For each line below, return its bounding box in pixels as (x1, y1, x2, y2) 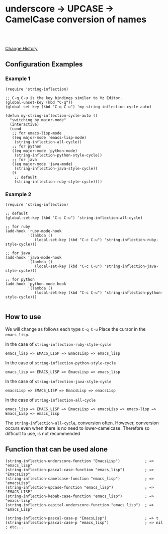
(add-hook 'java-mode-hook (5, 255, 62, 260)
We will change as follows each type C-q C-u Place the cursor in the (5, 326, 146, 332)
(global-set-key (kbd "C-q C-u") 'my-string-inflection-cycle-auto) (5, 104, 152, 109)
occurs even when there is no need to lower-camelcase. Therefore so (5, 425, 150, 431)
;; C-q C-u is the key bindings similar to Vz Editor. (5, 95, 123, 101)
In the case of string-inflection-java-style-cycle (5, 378, 112, 384)
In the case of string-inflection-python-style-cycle (5, 359, 116, 365)
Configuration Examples (5, 60, 83, 68)
